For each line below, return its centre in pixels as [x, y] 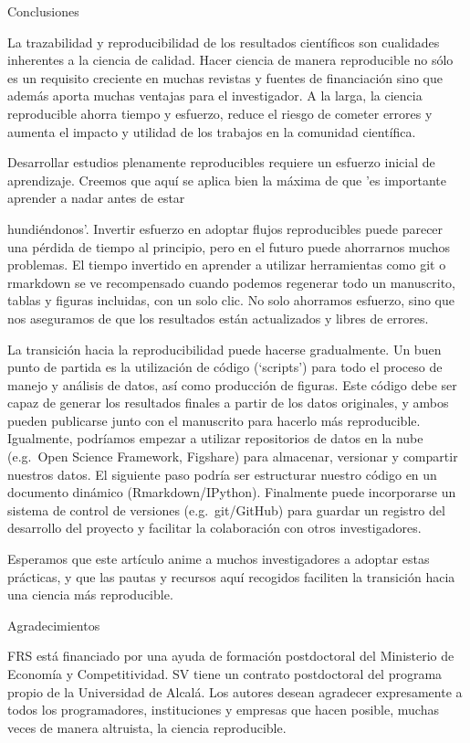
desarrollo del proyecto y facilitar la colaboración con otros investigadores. [214, 528]
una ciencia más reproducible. [90, 594]
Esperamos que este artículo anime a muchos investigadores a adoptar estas [219, 559]
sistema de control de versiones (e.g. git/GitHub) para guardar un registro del [226, 509]
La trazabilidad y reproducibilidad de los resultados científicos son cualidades [224, 42]
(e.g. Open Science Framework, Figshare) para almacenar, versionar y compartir [233, 456]
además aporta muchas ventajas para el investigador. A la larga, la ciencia [215, 96]
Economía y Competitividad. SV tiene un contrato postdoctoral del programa [225, 674]
